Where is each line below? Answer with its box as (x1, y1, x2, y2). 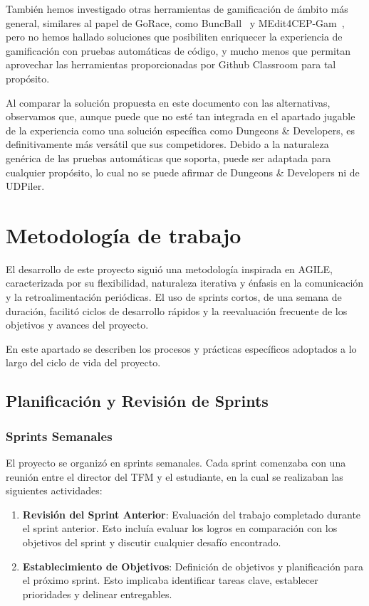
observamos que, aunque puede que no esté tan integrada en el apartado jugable (6, 109, 355, 124)
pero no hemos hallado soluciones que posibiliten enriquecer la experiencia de (6, 29, 343, 44)
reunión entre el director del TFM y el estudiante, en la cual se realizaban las (6, 469, 343, 484)
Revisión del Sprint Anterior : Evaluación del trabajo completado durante (22, 506, 361, 521)
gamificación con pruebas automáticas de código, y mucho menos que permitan (6, 43, 351, 58)
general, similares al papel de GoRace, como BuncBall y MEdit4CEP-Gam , (6, 15, 345, 30)
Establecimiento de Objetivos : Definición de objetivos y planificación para (22, 558, 363, 573)
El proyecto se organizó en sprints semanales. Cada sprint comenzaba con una (6, 455, 346, 469)
